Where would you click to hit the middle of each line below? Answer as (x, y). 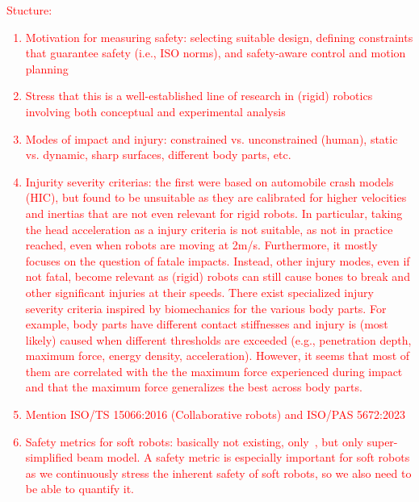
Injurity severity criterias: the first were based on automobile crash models (209, 181)
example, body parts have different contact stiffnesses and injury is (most (207, 324)
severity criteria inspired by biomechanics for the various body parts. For (206, 308)
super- (382, 441)
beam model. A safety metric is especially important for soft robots (243, 457)
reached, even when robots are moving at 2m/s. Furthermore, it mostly (201, 245)
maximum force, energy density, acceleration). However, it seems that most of (218, 356)
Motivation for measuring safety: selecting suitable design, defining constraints (219, 37)
